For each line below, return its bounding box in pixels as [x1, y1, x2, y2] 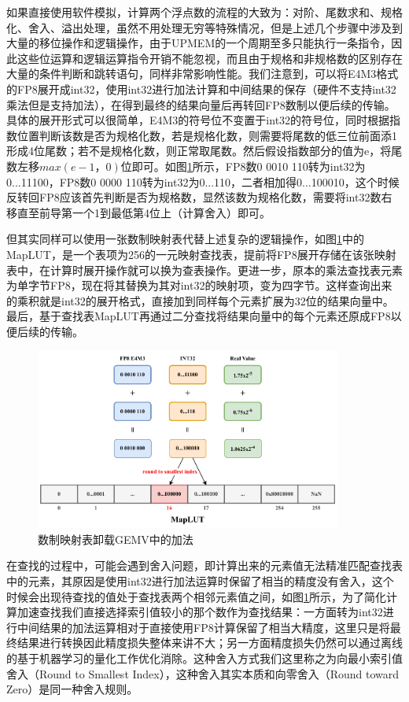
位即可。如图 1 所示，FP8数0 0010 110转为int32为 [120, 157, 366, 174]
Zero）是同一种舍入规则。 [6, 681, 138, 697]
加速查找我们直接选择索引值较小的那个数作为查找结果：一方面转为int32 [17, 604, 383, 620]
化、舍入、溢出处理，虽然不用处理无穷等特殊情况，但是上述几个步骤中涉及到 [6, 19, 403, 35]
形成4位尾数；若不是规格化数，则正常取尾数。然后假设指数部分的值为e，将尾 [6, 142, 403, 159]
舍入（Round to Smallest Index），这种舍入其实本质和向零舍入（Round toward [6, 665, 400, 682]
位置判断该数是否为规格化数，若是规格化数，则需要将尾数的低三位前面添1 [17, 127, 397, 143]
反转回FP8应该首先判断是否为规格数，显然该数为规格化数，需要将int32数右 [6, 189, 392, 205]
